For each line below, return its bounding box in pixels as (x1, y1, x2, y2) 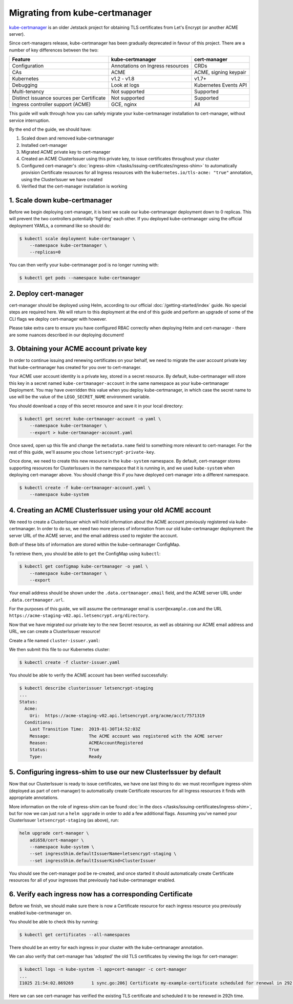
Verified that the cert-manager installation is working (21, 184, 127, 189)
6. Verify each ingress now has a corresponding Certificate (9, 890, 193, 898)
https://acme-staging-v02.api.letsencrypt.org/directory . (9, 612, 150, 619)
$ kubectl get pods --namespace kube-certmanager (19, 275, 141, 281)
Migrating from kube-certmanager (9, 7, 152, 18)
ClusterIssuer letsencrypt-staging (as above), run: (9, 817, 119, 823)
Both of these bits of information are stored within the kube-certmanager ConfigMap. (9, 541, 181, 548)
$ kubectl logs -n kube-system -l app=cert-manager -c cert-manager (19, 967, 187, 972)
